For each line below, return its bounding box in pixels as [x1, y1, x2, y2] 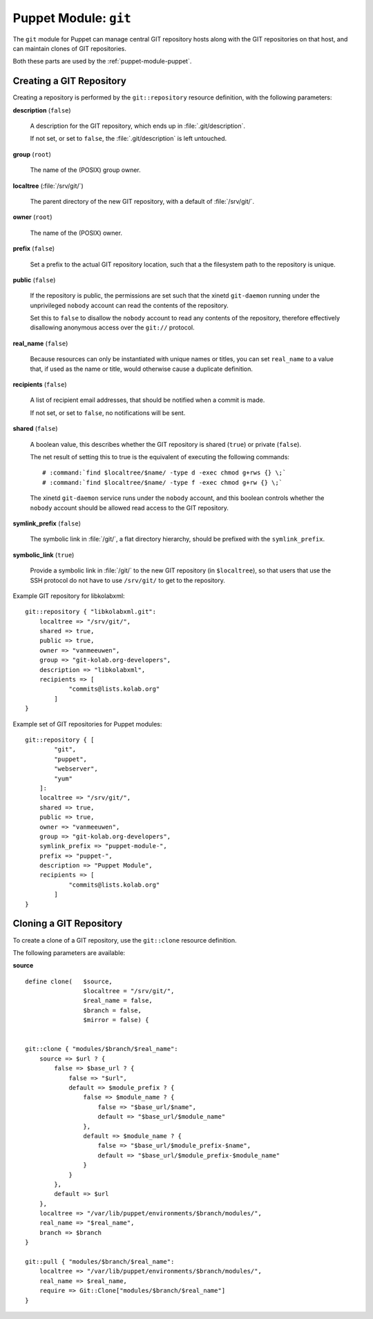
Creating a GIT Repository [12, 75, 127, 87]
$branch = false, [83, 1006, 142, 1014]
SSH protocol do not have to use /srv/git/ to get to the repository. [30, 576, 226, 584]
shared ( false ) [12, 425, 58, 433]
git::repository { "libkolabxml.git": [25, 608, 157, 616]
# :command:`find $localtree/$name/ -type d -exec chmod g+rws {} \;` [42, 469, 287, 476]
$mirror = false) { [83, 1016, 149, 1024]
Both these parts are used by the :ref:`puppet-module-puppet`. [12, 57, 192, 66]
